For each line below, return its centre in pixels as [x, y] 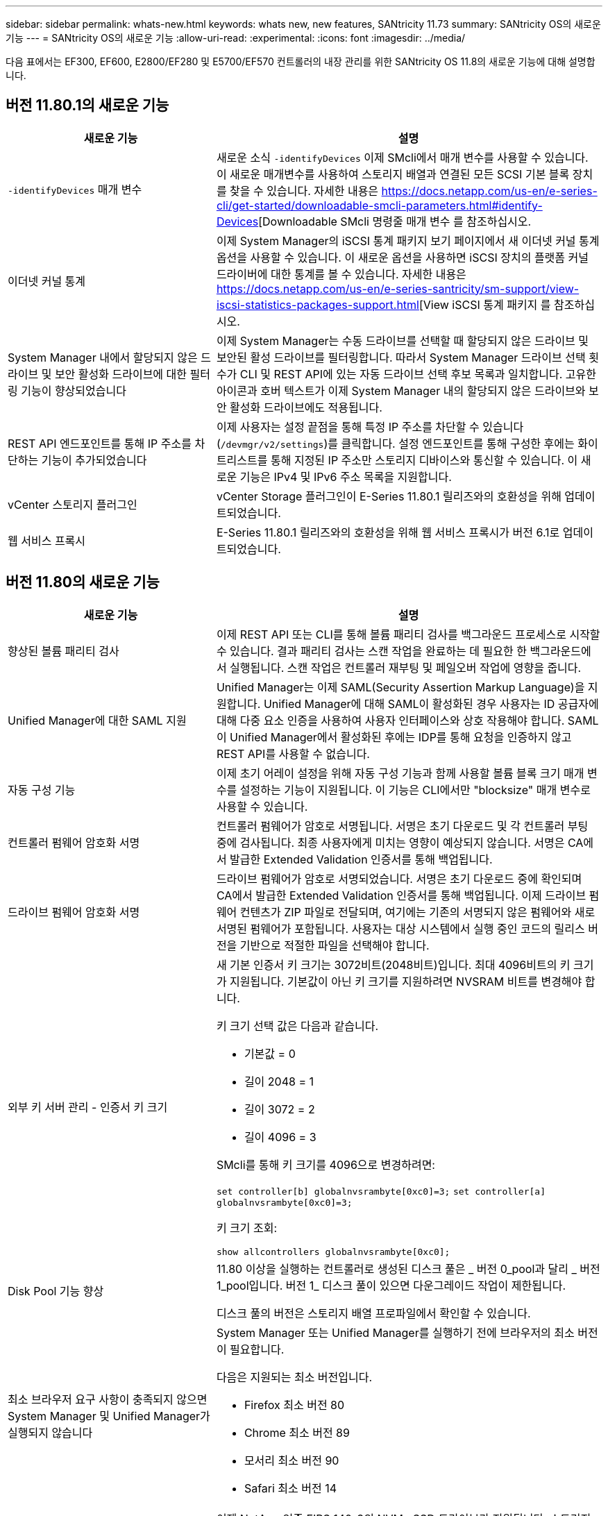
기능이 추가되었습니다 [94, 460]
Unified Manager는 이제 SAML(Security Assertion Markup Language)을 [400, 687]
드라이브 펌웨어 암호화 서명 [74, 912]
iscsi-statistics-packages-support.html [318, 304]
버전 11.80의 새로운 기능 [83, 582]
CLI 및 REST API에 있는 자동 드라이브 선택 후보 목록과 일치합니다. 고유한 [418, 374]
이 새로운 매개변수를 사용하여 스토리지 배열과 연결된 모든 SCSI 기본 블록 [393, 174]
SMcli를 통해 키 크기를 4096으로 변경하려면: [326, 1164]
